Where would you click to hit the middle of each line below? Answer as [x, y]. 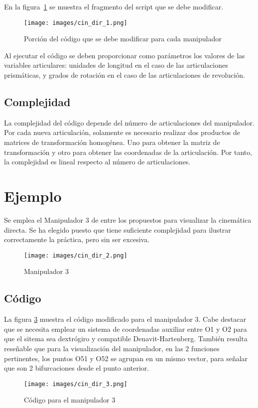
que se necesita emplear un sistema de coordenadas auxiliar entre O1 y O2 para [126, 329]
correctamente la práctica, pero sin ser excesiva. [77, 239]
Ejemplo [33, 196]
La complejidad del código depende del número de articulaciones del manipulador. [129, 122]
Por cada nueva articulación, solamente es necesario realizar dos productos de [122, 132]
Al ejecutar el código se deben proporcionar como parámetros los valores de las [125, 55]
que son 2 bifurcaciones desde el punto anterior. [77, 368]
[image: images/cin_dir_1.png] [76, 23]
